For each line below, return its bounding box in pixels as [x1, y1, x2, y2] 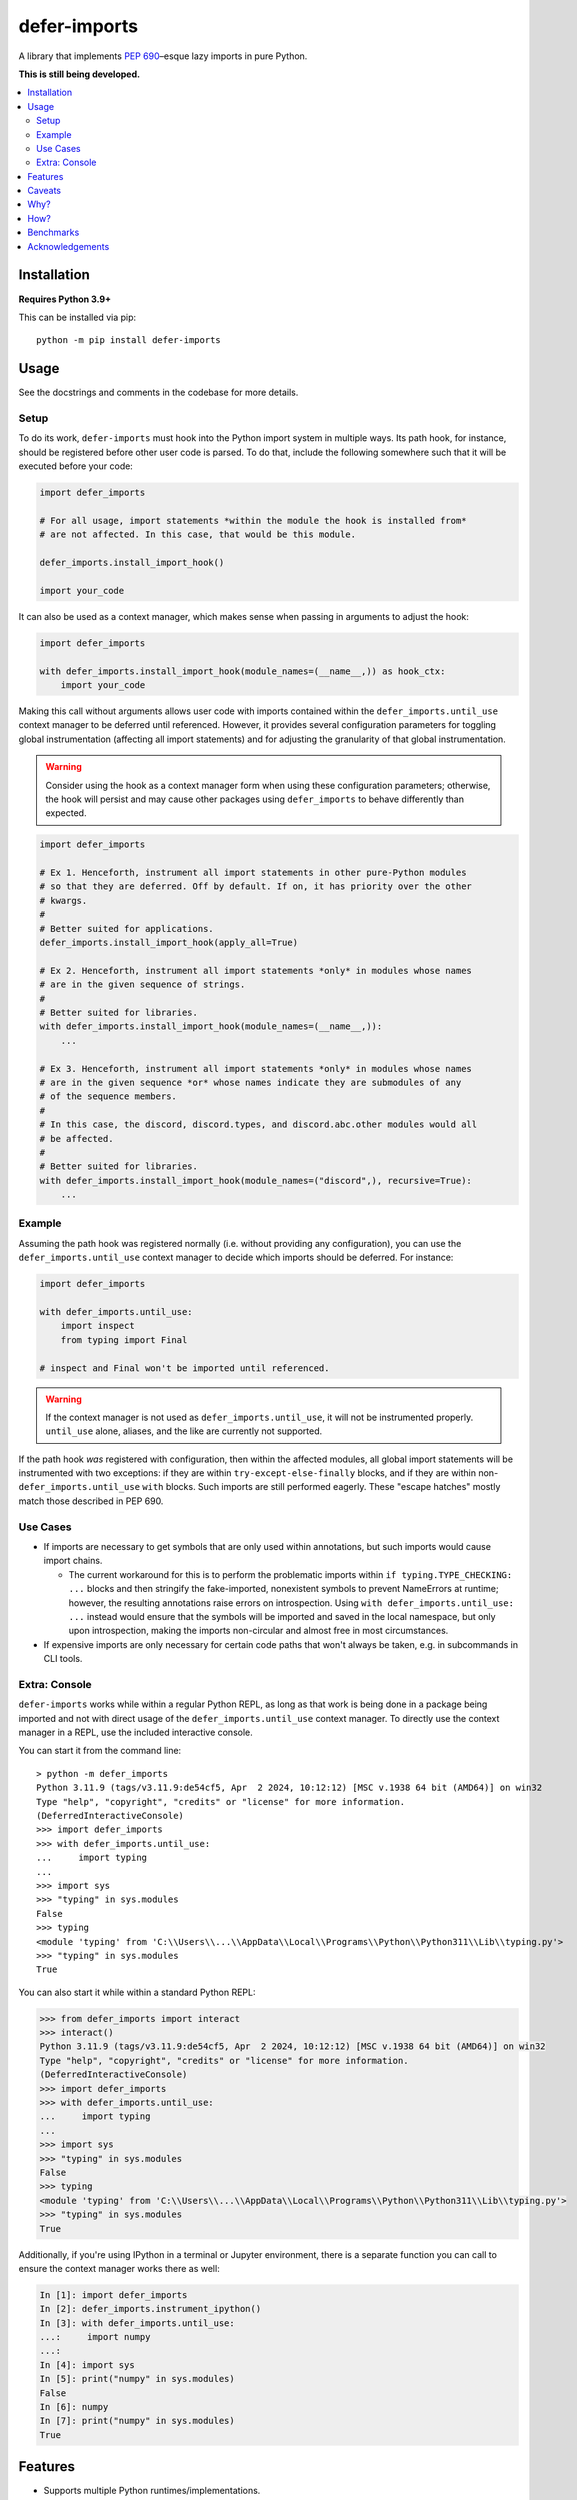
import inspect [60, 1320, 135, 1332]
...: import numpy [39, 2331, 151, 2343]
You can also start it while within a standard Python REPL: [18, 1986, 256, 1998]
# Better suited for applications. [39, 923, 214, 934]
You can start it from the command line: [18, 1745, 182, 1757]
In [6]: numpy [39, 2401, 109, 2413]
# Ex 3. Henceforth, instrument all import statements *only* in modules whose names [39, 1063, 472, 1074]
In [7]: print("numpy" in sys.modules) [39, 2415, 235, 2427]
